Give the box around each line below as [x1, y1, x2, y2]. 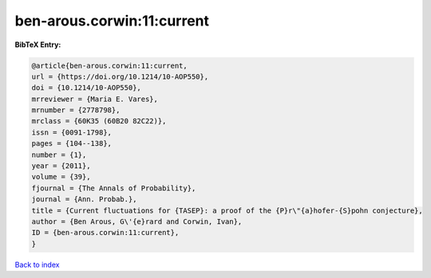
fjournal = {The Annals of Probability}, [31, 183, 196, 193]
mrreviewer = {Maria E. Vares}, [31, 94, 159, 104]
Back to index [14, 260, 60, 269]
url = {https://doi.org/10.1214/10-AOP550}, [31, 72, 209, 81]
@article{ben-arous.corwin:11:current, [31, 61, 188, 70]
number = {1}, [31, 150, 87, 159]
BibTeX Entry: [14, 40, 61, 49]
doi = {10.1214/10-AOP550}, [31, 84, 141, 92]
